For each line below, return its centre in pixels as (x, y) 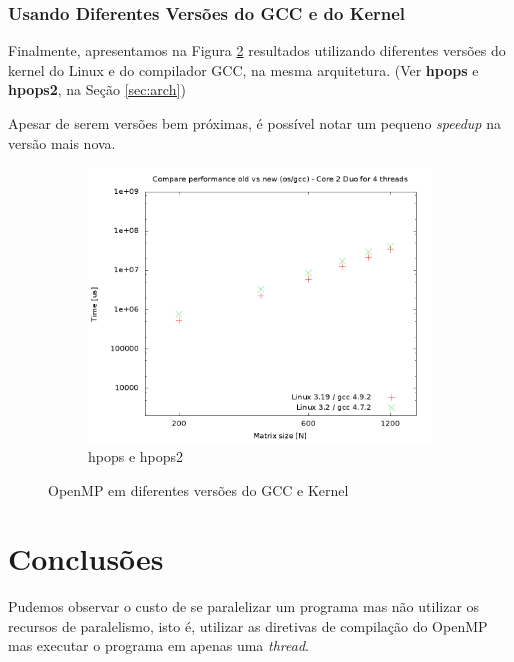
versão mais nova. (62, 142)
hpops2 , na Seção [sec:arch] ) (97, 89)
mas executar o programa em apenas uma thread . (158, 645)
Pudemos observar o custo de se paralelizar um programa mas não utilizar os (244, 606)
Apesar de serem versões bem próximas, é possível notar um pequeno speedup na (254, 123)
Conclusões (86, 558)
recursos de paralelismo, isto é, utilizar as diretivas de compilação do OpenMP (248, 625)
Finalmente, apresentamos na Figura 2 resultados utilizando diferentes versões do (257, 50)
